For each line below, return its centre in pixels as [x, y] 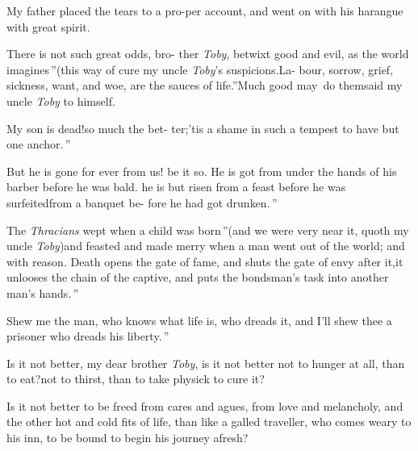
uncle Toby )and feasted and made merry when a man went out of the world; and [206, 246]
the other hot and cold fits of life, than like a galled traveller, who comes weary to [209, 422]
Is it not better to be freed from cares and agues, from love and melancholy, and [205, 405]
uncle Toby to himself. [61, 100]
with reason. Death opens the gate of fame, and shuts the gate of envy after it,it [205, 261]
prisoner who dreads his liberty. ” [88, 336]
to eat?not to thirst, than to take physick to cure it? [136, 379]
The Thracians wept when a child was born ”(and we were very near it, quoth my [208, 230]
